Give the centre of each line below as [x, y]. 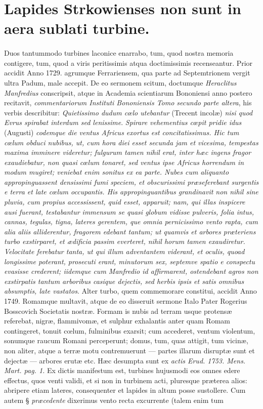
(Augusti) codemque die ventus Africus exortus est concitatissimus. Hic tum [122, 132]
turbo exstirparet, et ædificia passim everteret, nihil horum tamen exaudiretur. [125, 241]
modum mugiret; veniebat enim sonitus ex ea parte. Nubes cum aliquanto [117, 172]
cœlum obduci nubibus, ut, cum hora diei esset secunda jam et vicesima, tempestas [131, 142]
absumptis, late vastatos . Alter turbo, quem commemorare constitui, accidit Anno [130, 291]
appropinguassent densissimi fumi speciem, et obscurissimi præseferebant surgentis [131, 181]
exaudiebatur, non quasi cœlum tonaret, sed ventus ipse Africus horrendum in [124, 162]
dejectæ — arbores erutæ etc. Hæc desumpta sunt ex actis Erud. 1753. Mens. [125, 360]
